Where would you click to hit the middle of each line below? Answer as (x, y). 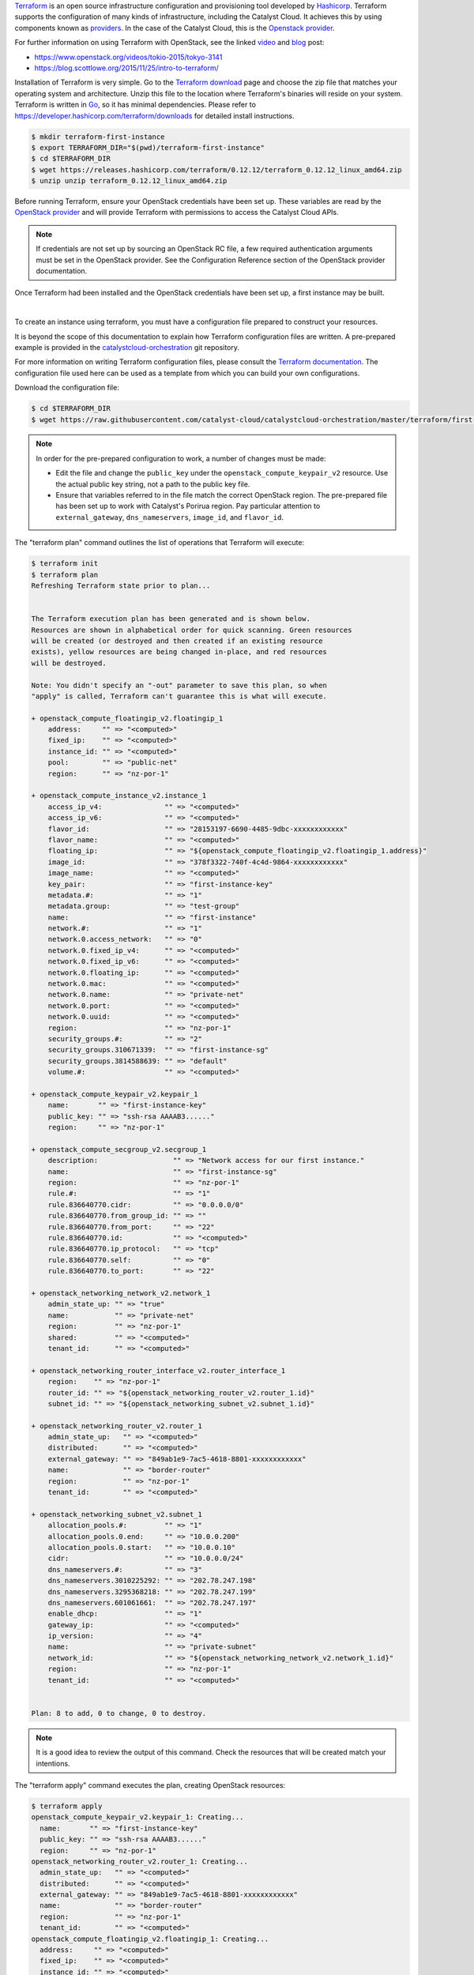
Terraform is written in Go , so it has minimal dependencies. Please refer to (135, 105)
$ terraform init (65, 564)
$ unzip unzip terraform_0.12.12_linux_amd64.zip (129, 181)
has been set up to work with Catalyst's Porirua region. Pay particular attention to (188, 506)
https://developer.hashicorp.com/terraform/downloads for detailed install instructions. (154, 115)
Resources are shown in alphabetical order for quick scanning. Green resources (192, 630)
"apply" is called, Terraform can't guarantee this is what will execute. (179, 696)
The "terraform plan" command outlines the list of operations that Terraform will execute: (159, 543)
